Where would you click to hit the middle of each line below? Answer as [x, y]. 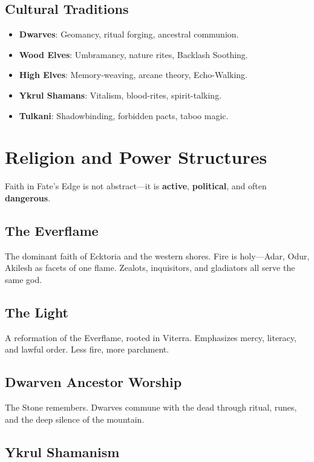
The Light [37, 312]
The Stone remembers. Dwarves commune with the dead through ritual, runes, [151, 407]
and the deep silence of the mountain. [75, 419]
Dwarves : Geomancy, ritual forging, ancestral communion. [129, 34]
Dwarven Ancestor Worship [93, 382]
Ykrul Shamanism [62, 451]
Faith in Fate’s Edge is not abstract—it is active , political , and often [136, 186]
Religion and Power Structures [136, 157]
